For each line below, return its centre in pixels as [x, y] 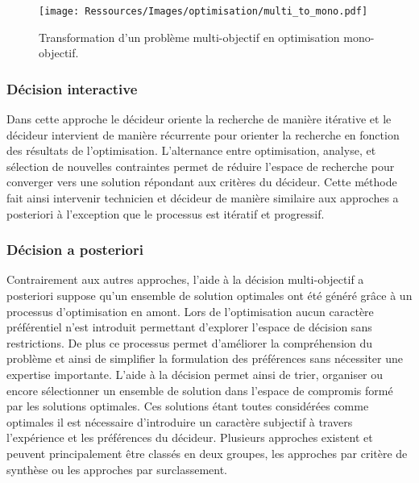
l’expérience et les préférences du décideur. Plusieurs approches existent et [190, 437]
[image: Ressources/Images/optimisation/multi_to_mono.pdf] [203, 11]
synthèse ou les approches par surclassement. [117, 469]
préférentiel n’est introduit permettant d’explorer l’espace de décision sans [189, 327]
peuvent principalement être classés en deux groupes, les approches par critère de [207, 453]
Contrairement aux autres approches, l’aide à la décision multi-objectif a [185, 279]
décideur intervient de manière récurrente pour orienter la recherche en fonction [203, 134]
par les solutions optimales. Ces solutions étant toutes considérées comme [188, 406]
